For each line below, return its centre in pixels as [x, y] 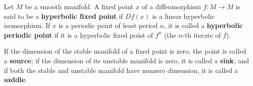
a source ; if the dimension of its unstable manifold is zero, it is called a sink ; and [126, 60]
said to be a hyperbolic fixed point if [63, 16]
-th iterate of [202, 35]
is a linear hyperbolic [183, 16]
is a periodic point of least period [108, 25]
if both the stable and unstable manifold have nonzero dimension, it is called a [121, 70]
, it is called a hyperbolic [204, 25]
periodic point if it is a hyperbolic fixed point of [79, 35]
